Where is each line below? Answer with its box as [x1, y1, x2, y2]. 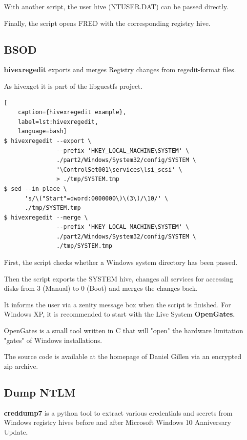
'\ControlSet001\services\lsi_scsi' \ [56, 166, 183, 173]
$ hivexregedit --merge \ [4, 214, 88, 221]
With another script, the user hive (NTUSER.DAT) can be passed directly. [4, 1, 228, 11]
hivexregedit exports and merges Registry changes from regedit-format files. [4, 64, 236, 75]
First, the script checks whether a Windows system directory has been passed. [4, 257, 238, 267]
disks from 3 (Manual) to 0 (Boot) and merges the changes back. [4, 283, 198, 293]
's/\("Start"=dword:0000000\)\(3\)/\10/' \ [24, 195, 168, 202]
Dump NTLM [4, 384, 76, 400]
